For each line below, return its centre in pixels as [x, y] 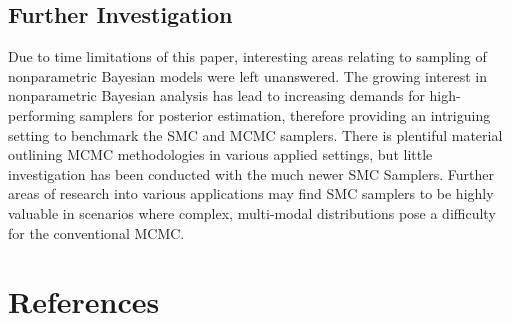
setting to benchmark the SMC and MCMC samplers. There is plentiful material [255, 134]
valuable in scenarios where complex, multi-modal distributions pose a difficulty [252, 212]
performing [41, 114]
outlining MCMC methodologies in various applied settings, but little [220, 154]
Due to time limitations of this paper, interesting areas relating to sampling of [247, 56]
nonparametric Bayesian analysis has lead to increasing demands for [216, 95]
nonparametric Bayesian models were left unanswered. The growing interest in [248, 75]
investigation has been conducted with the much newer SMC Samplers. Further [251, 173]
